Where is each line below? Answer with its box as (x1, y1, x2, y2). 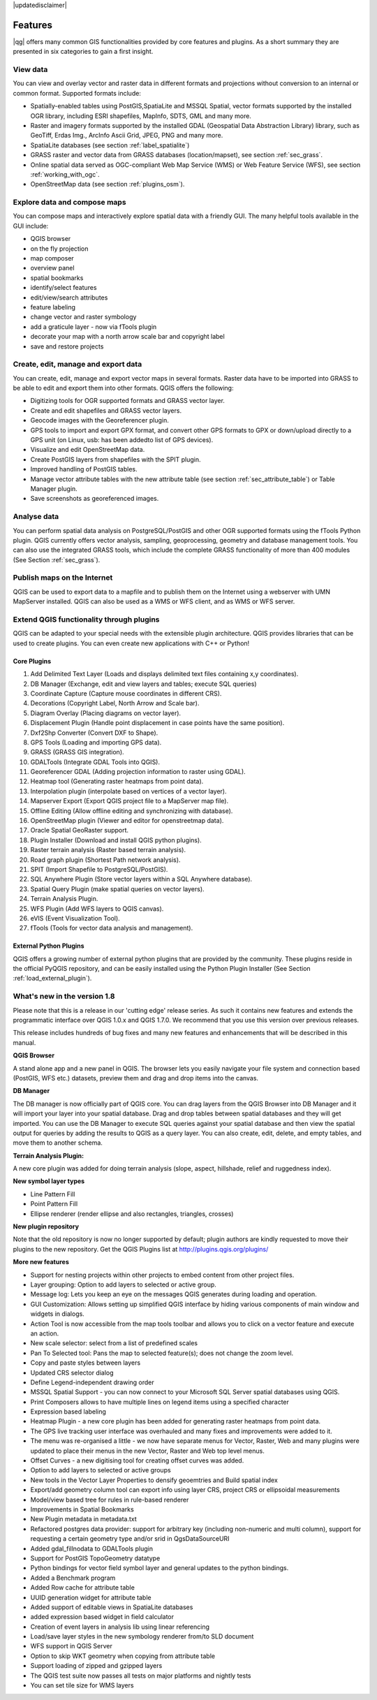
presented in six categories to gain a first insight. (13, 47, 154, 56)
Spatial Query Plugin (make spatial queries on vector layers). (30, 884, 205, 893)
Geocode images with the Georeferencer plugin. (30, 416, 169, 425)
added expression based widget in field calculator (30, 1613, 175, 1621)
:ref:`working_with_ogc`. (30, 170, 100, 178)
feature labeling (30, 303, 76, 311)
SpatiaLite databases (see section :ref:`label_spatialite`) (30, 140, 190, 149)
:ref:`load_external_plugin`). (13, 974, 92, 983)
